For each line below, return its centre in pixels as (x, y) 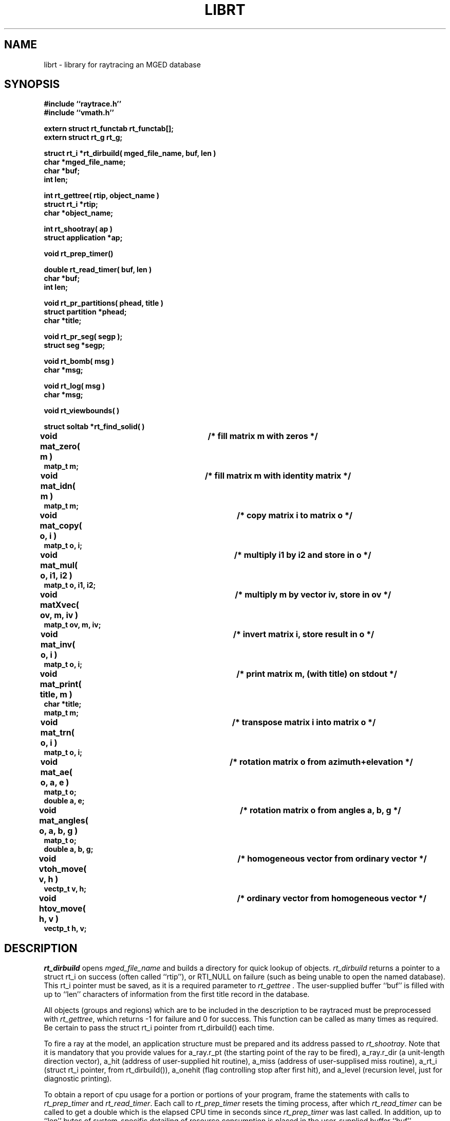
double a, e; (64, 801)
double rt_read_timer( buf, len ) (98, 270)
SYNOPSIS (32, 84)
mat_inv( (58, 645)
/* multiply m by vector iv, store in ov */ (313, 595)
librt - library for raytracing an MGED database (122, 64)
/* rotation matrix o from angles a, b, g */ (320, 810)
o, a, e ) (55, 783)
